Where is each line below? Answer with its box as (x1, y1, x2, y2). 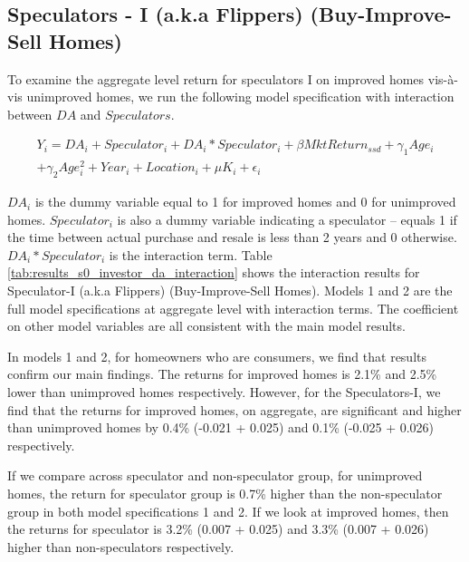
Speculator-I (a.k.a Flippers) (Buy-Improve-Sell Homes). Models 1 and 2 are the (7, 281, 453, 300)
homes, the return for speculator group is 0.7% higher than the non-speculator (7, 484, 443, 503)
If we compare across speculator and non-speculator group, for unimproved (7, 466, 423, 485)
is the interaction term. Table (109, 245, 273, 264)
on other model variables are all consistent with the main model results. (7, 316, 406, 335)
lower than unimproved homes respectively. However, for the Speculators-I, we (7, 383, 441, 402)
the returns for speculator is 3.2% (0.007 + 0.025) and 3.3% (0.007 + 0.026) (7, 519, 429, 538)
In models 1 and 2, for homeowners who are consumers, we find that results (7, 346, 427, 365)
